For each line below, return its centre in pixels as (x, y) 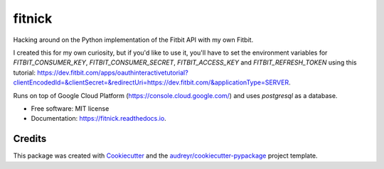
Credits (30, 139)
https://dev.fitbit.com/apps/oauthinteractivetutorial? (112, 72)
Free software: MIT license (70, 108)
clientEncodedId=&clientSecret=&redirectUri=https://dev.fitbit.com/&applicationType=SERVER (151, 82)
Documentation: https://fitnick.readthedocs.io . (98, 119)
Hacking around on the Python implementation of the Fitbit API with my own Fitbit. (133, 40)
